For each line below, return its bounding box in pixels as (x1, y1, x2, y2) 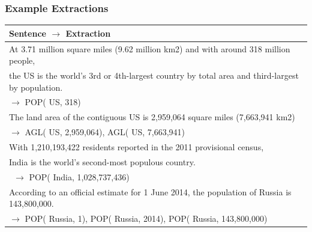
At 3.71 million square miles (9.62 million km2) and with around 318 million (9, 42, 290, 55)
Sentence (9, 26, 46, 39)
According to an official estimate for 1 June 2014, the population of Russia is (9, 185, 292, 198)
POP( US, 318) (25, 96, 81, 108)
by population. (9, 81, 63, 93)
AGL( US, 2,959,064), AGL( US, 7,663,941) (25, 126, 185, 138)
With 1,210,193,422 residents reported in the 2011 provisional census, (9, 140, 264, 153)
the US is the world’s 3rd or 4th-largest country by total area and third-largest (9, 69, 299, 81)
